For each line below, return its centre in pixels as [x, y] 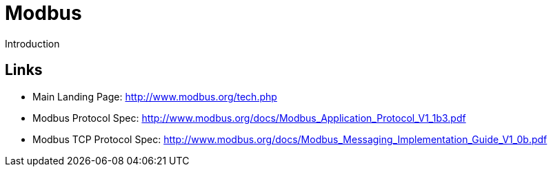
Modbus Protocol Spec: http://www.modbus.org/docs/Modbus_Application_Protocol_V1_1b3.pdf [249, 118]
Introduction [32, 43]
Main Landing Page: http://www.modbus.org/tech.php [155, 96]
